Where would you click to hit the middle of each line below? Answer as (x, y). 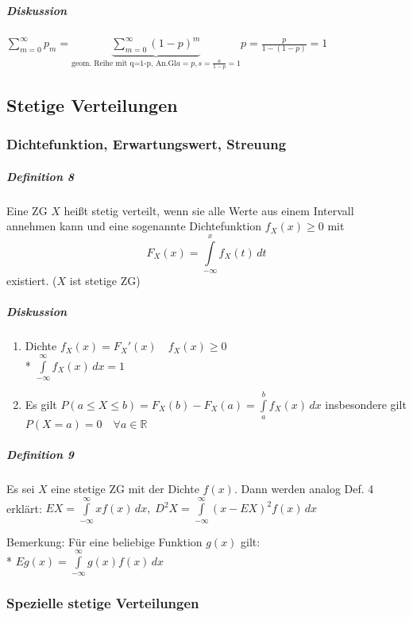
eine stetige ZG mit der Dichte (125, 488)
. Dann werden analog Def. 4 (304, 488)
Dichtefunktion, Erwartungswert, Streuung (147, 144)
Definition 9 (41, 454)
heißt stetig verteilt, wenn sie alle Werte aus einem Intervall (209, 210)
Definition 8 (41, 176)
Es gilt (41, 404)
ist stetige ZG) (105, 281)
